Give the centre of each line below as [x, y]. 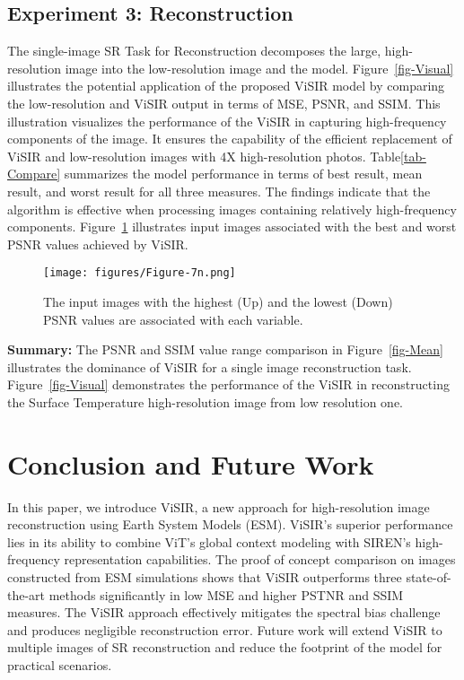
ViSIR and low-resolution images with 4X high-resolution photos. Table [204, 156]
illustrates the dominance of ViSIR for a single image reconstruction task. [210, 366]
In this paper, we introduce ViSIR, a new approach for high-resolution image [219, 506]
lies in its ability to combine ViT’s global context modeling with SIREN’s [209, 541]
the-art [26, 594]
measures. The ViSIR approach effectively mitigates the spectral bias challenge [224, 612]
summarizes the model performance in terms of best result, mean [243, 174]
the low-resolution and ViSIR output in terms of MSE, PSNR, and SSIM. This [224, 103]
